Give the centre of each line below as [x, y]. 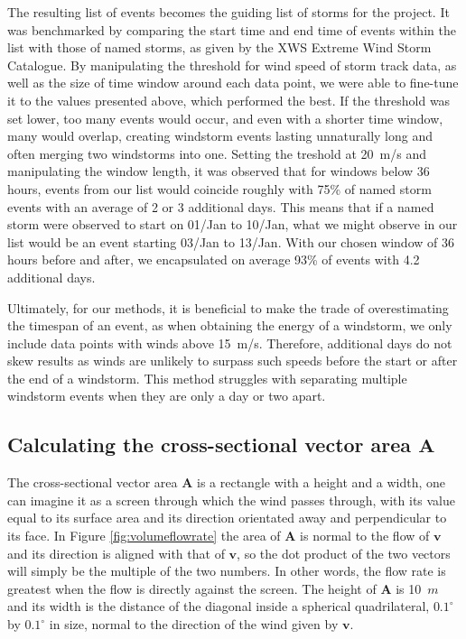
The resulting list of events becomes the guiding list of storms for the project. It [228, 12]
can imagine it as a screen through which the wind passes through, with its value [232, 500]
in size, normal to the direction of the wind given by [194, 624]
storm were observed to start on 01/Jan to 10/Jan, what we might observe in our [233, 224]
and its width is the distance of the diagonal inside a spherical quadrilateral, [219, 606]
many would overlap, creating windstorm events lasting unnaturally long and [220, 136]
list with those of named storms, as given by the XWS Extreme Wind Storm [219, 47]
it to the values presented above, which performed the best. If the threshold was [229, 100]
